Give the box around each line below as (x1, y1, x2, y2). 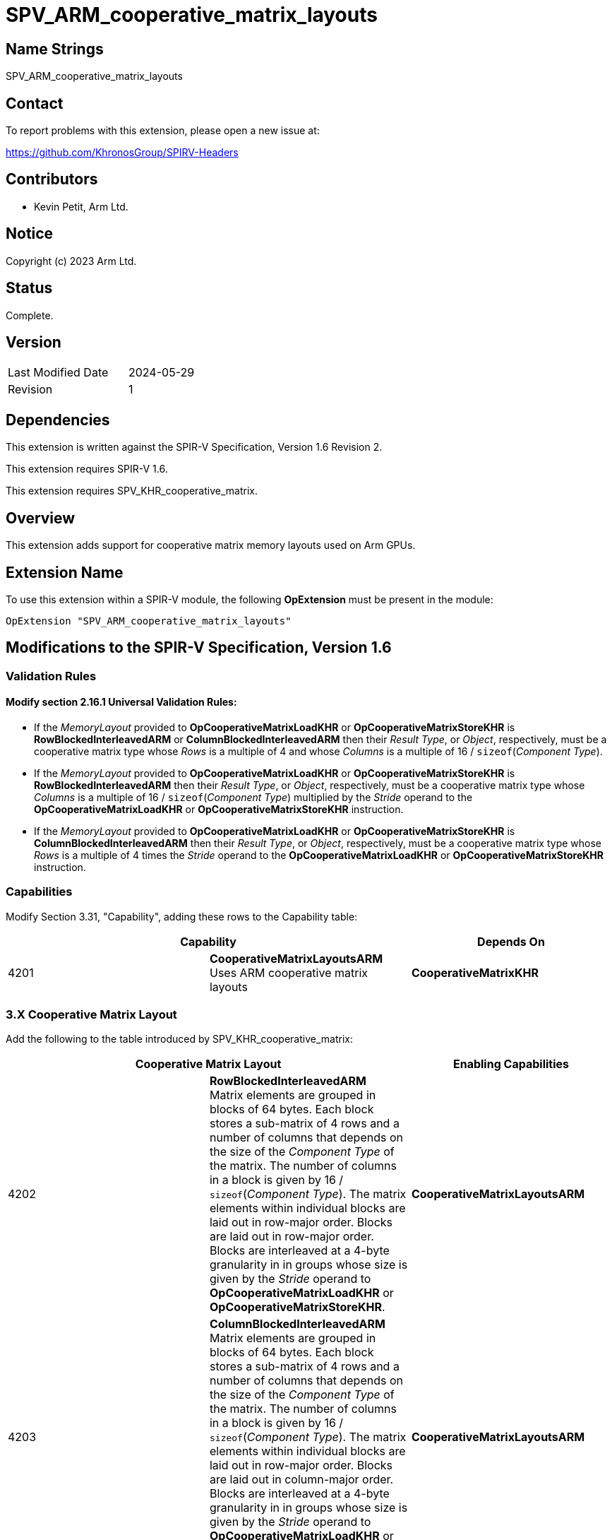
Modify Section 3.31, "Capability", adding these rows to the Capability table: (6, 910, 358, 923)
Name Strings (6, 40, 104, 58)
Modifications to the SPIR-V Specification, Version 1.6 (6, 639, 392, 657)
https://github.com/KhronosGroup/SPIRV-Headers (6, 146, 239, 159)
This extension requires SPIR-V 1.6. (6, 463, 168, 475)
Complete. (6, 309, 54, 321)
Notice (6, 225, 54, 243)
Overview (6, 509, 76, 527)
